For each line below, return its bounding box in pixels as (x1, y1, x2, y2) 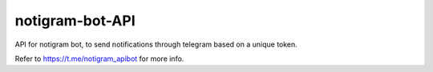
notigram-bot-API (14, 12, 136, 29)
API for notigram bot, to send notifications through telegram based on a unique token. (14, 40, 298, 49)
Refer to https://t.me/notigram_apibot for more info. (14, 54, 184, 63)
